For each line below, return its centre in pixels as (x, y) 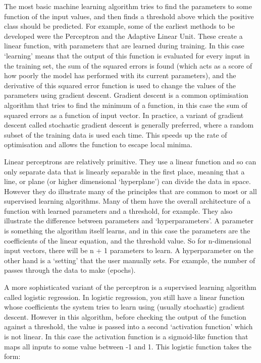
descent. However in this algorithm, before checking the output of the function (125, 316)
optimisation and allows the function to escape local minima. (98, 144)
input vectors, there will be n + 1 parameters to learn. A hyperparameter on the (129, 250)
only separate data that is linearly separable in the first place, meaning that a (124, 171)
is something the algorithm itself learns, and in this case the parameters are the (127, 231)
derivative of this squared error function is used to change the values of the (120, 85)
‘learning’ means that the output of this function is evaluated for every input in (127, 55)
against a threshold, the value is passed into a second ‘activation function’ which (128, 326)
